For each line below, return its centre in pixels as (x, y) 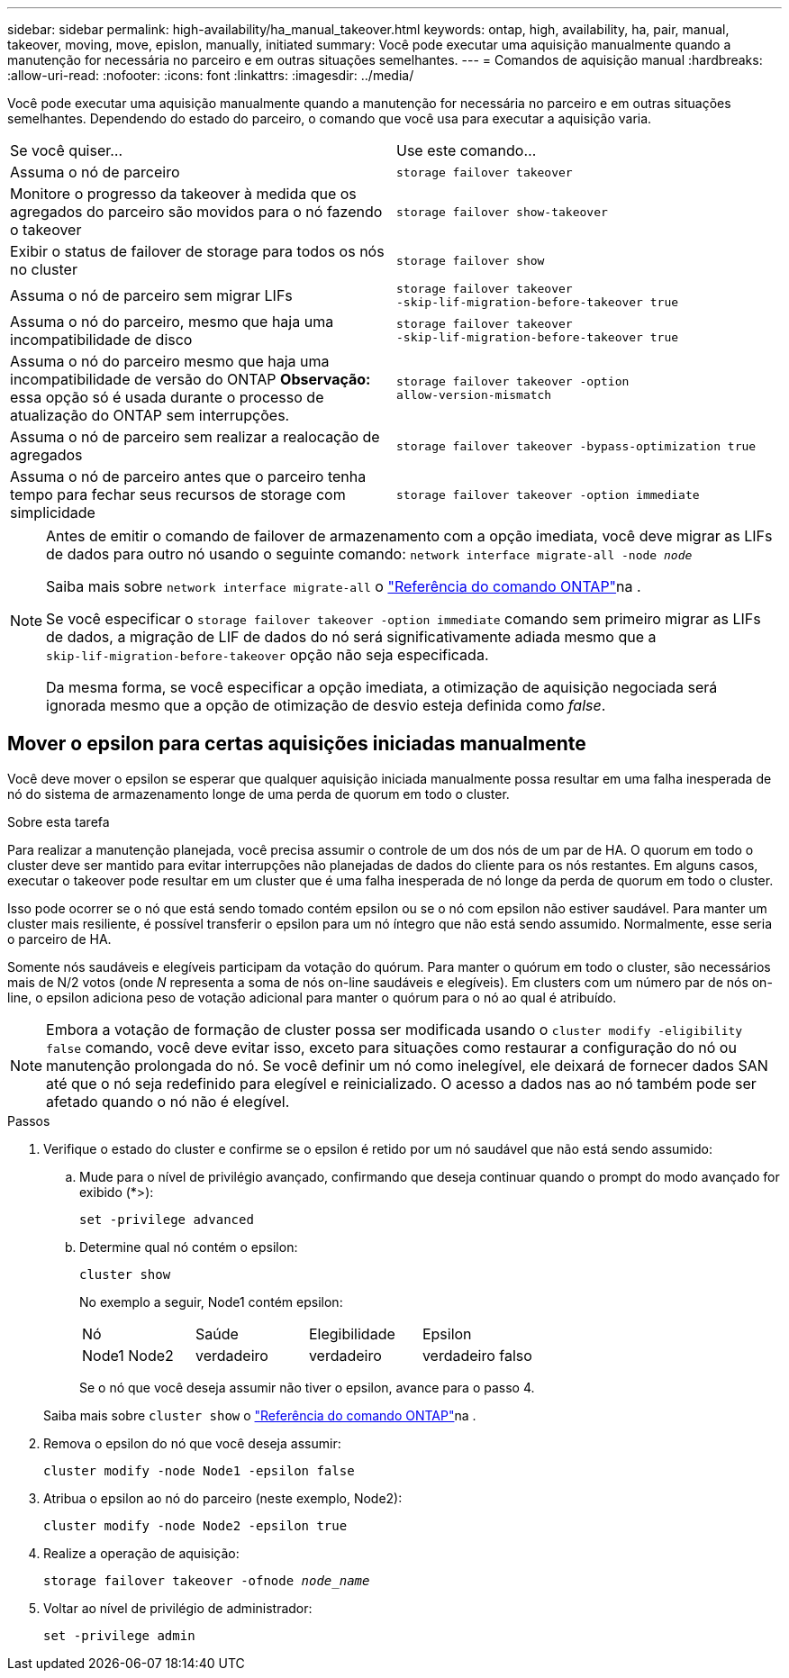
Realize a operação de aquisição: (141, 1553)
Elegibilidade (352, 1333)
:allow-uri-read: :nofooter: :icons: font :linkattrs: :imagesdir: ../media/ (211, 75)
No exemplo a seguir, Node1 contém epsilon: (211, 1302)
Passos (29, 1120)
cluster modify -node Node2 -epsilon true (195, 1525)
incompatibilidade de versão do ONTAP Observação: (190, 379)
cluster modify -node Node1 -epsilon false (199, 1470)
